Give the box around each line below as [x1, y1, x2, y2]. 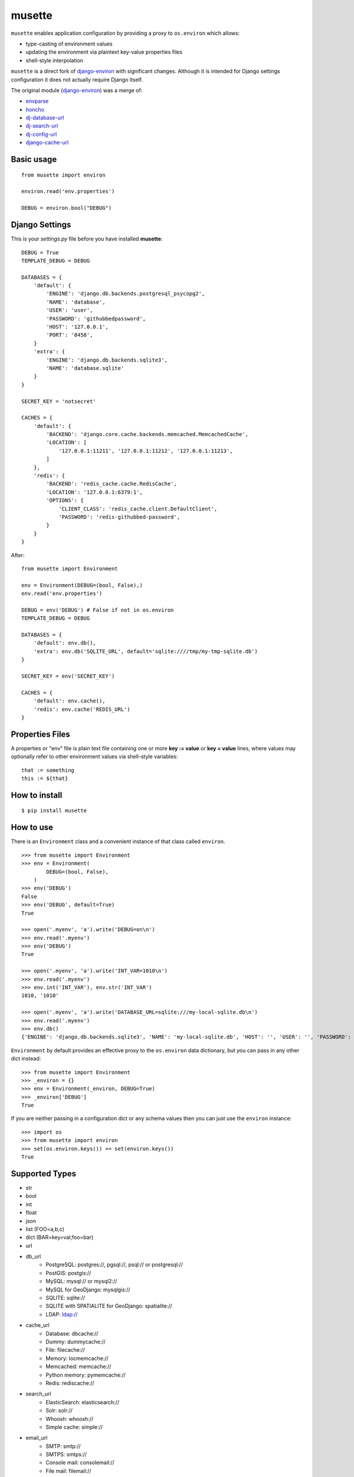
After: [11, 551, 25, 558]
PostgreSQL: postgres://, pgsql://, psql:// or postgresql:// [45, 1261, 183, 1268]
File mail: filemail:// [45, 1467, 91, 1474]
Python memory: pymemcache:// [45, 1371, 126, 1378]
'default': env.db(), [33, 640, 97, 646]
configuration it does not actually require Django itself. [11, 76, 143, 83]
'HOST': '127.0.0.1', [46, 324, 109, 330]
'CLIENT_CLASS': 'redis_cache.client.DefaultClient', [58, 505, 218, 512]
